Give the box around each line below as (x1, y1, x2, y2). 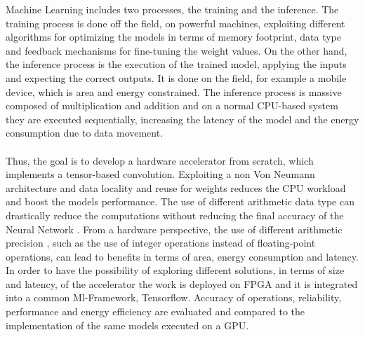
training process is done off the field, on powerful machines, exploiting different (6, 15, 345, 30)
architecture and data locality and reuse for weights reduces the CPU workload (6, 180, 346, 195)
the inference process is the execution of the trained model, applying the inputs (6, 57, 347, 71)
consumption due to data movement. (6, 125, 164, 140)
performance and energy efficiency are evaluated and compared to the (6, 304, 305, 319)
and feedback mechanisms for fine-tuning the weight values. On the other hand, (6, 43, 347, 57)
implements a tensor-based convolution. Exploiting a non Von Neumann (6, 167, 315, 181)
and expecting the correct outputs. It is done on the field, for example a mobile (6, 70, 347, 85)
